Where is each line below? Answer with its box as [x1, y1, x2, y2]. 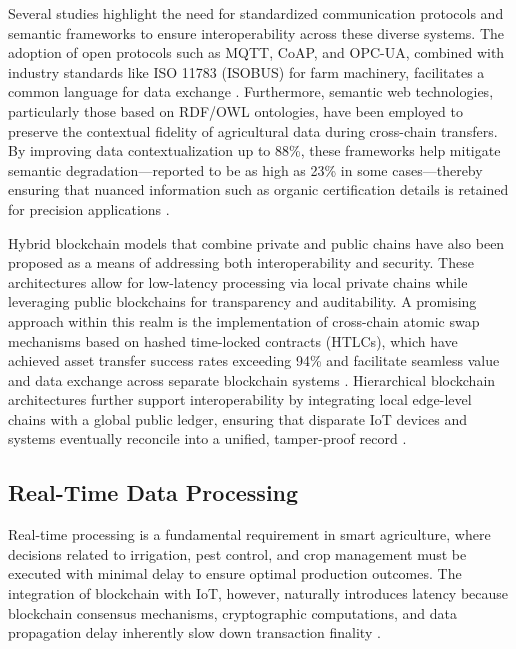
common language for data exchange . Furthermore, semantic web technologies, [8, 81, 494, 102]
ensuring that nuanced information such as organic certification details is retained [8, 179, 509, 200]
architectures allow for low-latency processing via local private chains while [8, 271, 468, 292]
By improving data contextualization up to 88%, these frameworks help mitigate [8, 140, 501, 161]
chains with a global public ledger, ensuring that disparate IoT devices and [8, 408, 467, 429]
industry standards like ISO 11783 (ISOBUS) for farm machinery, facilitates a [8, 61, 485, 82]
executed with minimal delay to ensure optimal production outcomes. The [8, 563, 462, 584]
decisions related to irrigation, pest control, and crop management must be [8, 543, 467, 564]
